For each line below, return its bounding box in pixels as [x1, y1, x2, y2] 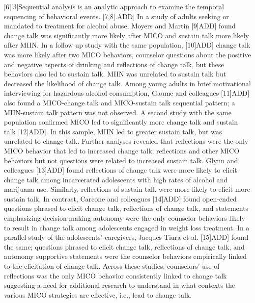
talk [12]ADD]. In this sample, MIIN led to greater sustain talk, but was [4, 126, 222, 136]
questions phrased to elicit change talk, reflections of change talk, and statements [4, 203, 249, 213]
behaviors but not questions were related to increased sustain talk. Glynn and [4, 155, 238, 165]
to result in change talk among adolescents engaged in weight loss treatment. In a [4, 222, 250, 232]
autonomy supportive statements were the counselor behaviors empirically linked [4, 251, 247, 261]
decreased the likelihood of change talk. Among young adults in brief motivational [4, 78, 251, 88]
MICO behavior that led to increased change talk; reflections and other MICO [4, 145, 240, 155]
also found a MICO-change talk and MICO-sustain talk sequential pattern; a [4, 97, 235, 107]
